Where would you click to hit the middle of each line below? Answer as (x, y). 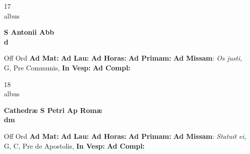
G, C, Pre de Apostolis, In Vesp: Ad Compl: (74, 145)
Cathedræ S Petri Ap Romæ (53, 110)
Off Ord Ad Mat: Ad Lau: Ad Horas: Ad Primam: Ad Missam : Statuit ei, (125, 136)
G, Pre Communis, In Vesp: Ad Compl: (67, 67)
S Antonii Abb (29, 32)
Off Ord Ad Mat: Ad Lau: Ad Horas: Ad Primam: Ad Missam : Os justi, (123, 58)
